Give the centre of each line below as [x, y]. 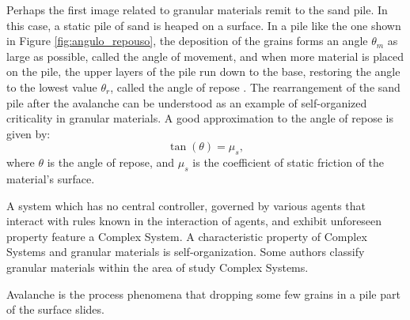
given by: [28, 133]
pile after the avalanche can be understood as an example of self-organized [187, 102]
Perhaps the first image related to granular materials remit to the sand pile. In [197, 9]
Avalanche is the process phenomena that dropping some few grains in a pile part [203, 294]
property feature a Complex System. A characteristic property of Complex [187, 236]
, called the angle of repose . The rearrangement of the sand [255, 87]
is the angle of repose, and [111, 162]
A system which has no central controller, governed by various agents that [186, 205]
